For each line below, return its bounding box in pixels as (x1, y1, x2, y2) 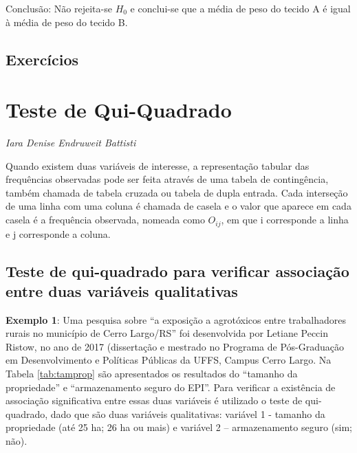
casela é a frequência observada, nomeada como (6, 212, 205, 227)
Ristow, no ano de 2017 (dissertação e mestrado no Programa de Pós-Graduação (6, 339, 344, 353)
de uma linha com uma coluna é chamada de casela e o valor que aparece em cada (6, 199, 351, 213)
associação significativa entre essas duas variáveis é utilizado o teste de (6, 393, 303, 408)
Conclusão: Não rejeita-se (6, 1, 112, 15)
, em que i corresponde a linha (221, 212, 349, 227)
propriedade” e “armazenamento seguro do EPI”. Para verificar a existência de (6, 379, 336, 394)
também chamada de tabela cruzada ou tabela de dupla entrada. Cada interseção (6, 185, 348, 199)
